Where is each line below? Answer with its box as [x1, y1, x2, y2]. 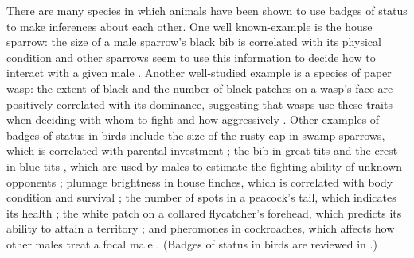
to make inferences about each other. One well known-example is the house [6, 17, 373, 34]
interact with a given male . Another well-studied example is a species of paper [6, 64, 392, 81]
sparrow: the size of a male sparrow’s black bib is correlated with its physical [6, 33, 381, 50]
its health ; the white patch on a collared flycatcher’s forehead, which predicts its [6, 204, 402, 221]
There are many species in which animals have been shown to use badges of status [6, 2, 408, 18]
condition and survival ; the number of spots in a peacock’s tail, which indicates [6, 189, 396, 206]
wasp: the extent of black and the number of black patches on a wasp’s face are [6, 79, 393, 96]
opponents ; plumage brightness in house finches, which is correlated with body [6, 173, 393, 190]
